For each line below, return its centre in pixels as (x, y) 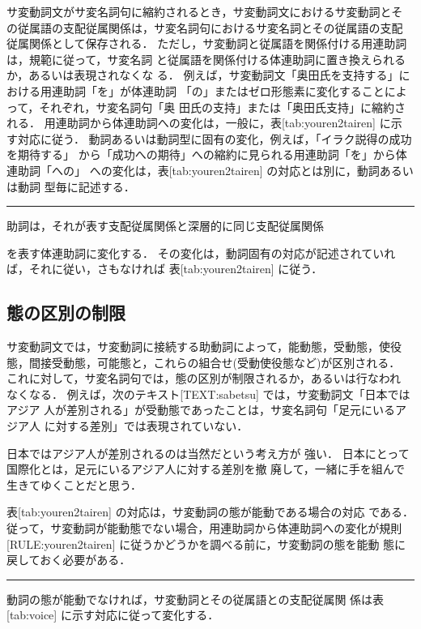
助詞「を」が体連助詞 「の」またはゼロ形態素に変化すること (223, 90)
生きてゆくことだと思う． (74, 484)
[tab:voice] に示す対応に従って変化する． (113, 615)
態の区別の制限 (66, 312)
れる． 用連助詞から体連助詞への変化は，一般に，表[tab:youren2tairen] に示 (204, 123)
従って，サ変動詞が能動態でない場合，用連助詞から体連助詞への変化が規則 (204, 528)
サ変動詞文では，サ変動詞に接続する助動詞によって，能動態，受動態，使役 (204, 347)
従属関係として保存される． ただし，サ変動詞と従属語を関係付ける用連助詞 (207, 43)
